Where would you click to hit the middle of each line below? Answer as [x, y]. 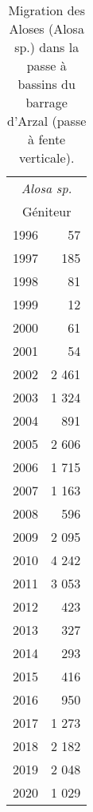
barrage [46, 102]
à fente [47, 139]
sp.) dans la [47, 47]
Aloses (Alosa [46, 28]
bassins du [46, 84]
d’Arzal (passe [47, 121]
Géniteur [46, 211]
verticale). [46, 158]
